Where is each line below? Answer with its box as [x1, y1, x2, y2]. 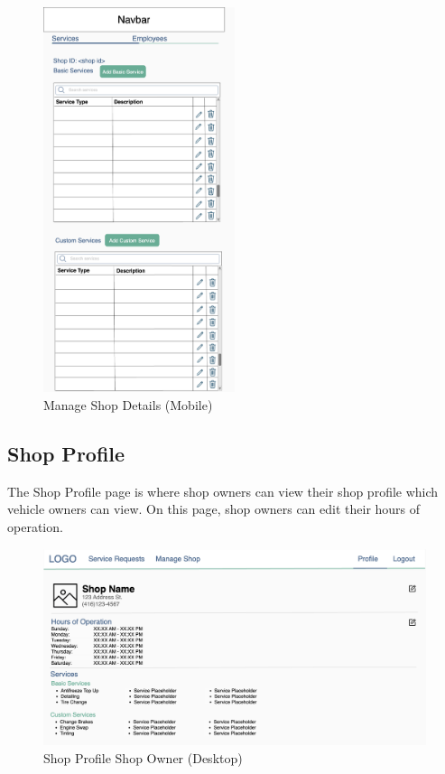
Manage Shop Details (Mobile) [43, 396, 213, 415]
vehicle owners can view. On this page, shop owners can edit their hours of [7, 499, 421, 518]
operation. [7, 518, 63, 536]
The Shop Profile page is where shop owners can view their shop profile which [7, 481, 439, 500]
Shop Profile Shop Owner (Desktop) [43, 748, 243, 767]
